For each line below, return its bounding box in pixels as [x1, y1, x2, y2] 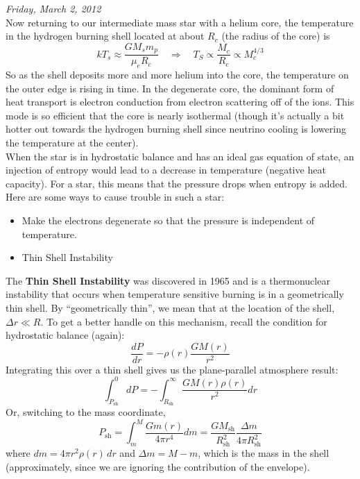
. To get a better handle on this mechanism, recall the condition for [40, 314, 327, 328]
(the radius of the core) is [221, 28, 330, 43]
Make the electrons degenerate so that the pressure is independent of [22, 213, 315, 227]
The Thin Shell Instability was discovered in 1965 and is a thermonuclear [6, 273, 330, 287]
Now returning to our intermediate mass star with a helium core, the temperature [6, 15, 354, 29]
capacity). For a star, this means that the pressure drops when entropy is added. [6, 176, 348, 190]
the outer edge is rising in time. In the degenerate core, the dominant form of [6, 81, 334, 95]
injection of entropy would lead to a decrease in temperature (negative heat [6, 162, 326, 177]
